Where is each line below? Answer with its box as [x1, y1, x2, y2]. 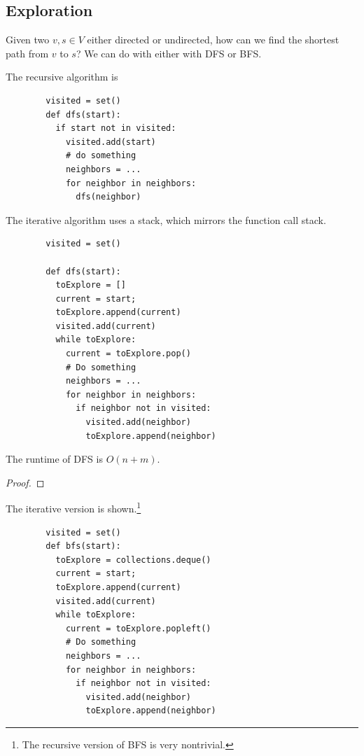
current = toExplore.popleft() [65, 623, 211, 633]
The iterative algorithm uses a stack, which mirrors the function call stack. [6, 212, 326, 227]
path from [6, 45, 49, 60]
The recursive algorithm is [6, 69, 118, 84]
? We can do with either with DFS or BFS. [76, 45, 262, 60]
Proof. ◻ [6, 475, 45, 489]
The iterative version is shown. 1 [6, 499, 141, 516]
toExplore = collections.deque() [55, 554, 211, 565]
